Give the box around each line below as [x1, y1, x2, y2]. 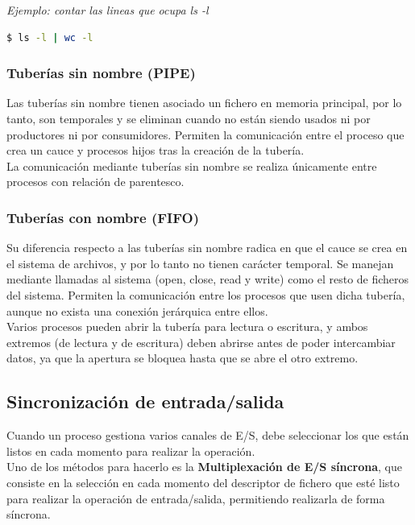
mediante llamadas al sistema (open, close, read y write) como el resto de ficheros [6, 271, 409, 287]
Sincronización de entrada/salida [6, 389, 284, 414]
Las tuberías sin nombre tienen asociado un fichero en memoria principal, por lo [6, 94, 402, 111]
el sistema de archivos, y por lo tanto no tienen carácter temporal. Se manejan [6, 254, 394, 271]
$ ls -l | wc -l [6, 31, 93, 43]
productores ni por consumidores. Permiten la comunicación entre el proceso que [6, 126, 405, 143]
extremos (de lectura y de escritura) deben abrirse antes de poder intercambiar [6, 333, 396, 350]
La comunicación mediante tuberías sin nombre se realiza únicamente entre [6, 157, 377, 174]
